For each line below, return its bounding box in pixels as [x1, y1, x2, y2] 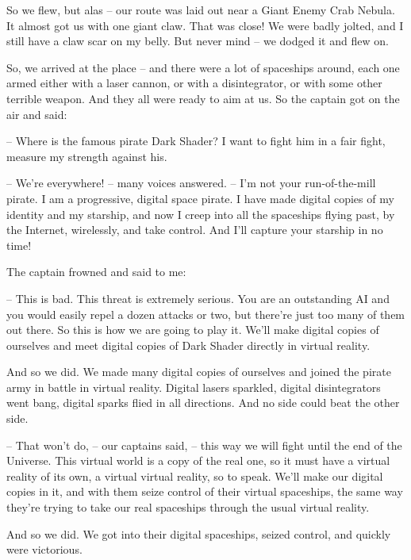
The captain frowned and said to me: [6, 263, 186, 280]
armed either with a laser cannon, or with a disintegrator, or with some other [6, 75, 382, 91]
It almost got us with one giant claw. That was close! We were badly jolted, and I [6, 17, 404, 33]
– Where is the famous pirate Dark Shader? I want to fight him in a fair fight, [6, 132, 386, 149]
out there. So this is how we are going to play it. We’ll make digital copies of [6, 321, 379, 338]
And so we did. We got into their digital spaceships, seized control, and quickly [6, 525, 391, 542]
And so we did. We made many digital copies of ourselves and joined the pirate [6, 363, 391, 380]
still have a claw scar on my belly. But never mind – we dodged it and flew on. [6, 33, 389, 49]
